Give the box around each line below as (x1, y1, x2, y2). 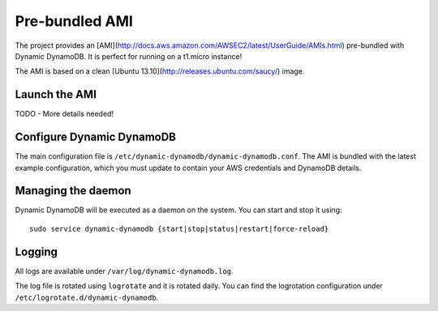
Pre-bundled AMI (15, 12, 134, 30)
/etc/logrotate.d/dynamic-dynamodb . (15, 292, 159, 302)
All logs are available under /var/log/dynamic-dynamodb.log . (15, 266, 234, 275)
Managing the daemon (15, 184, 131, 198)
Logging (15, 245, 58, 258)
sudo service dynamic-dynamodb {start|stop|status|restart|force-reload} (29, 224, 329, 233)
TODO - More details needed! (15, 109, 114, 119)
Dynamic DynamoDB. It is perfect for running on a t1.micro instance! (15, 51, 243, 61)
